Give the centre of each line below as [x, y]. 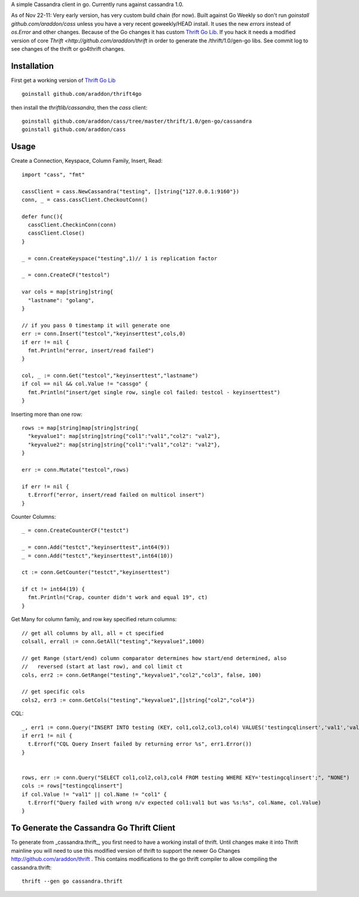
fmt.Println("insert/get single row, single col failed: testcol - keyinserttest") [154, 392]
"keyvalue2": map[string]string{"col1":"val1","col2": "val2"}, [124, 445]
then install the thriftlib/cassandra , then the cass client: [79, 107]
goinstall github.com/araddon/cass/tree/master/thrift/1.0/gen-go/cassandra [137, 121]
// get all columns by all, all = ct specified [93, 633]
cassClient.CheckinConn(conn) [72, 225]
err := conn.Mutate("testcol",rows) [75, 470]
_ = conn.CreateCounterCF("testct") [75, 530]
